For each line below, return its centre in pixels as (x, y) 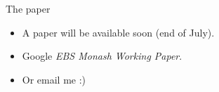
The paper (28, 8)
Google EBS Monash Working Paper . (102, 56)
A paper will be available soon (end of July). (118, 32)
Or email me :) (54, 79)
